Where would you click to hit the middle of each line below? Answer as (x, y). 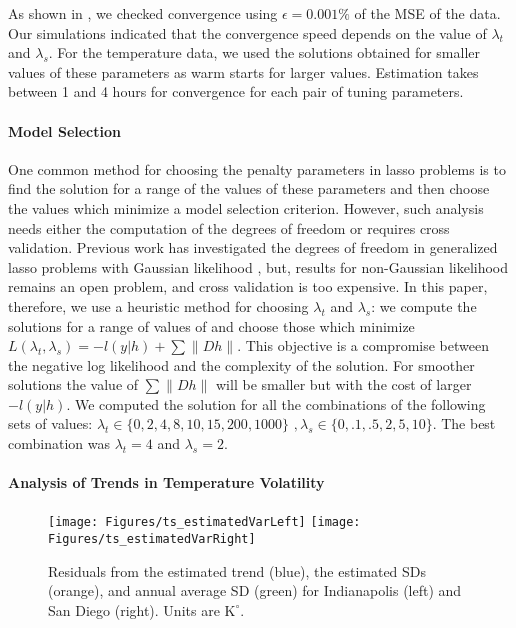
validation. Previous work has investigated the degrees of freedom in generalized (253, 247)
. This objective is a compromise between (363, 345)
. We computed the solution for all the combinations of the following (276, 403)
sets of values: (50, 423)
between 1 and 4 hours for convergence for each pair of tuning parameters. (236, 91)
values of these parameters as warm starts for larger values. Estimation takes (243, 71)
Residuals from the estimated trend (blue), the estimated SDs (237, 570)
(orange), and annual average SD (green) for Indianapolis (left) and (255, 590)
